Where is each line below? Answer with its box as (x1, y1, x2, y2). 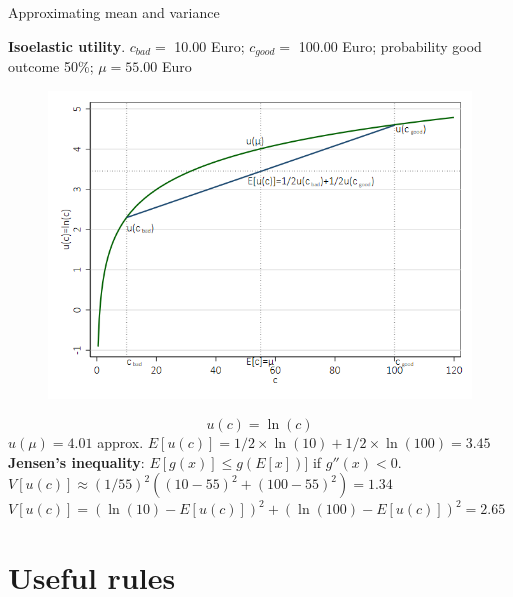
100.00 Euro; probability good (298, 35, 482, 56)
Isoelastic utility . (8, 35, 126, 56)
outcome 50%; (8, 56, 94, 77)
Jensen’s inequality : (8, 451, 145, 472)
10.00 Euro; (174, 35, 245, 56)
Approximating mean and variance (8, 2, 220, 22)
